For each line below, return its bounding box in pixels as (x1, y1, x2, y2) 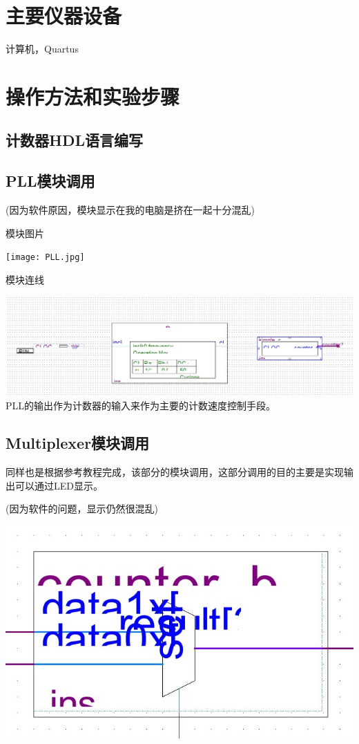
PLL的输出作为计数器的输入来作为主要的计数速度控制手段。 (6, 398, 276, 413)
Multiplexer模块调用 (6, 432, 150, 454)
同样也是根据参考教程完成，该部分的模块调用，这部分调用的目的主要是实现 (6, 465, 344, 479)
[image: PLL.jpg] (6, 252, 85, 263)
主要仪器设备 (6, 1, 122, 30)
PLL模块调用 (6, 170, 95, 192)
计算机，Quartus (6, 41, 79, 56)
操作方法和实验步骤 (6, 82, 180, 110)
